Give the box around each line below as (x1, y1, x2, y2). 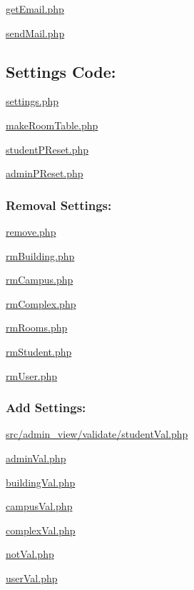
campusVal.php (6, 499, 73, 514)
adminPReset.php (6, 166, 83, 181)
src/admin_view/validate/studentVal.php (6, 426, 188, 441)
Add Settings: (6, 399, 86, 416)
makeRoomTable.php (6, 117, 98, 132)
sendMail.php (6, 25, 65, 40)
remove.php (6, 224, 56, 239)
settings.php (6, 94, 59, 109)
